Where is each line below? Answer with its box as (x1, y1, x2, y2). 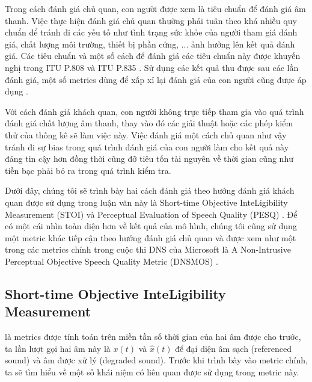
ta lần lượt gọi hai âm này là (5, 342, 111, 354)
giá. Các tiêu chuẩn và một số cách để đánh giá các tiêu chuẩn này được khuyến (5, 49, 301, 62)
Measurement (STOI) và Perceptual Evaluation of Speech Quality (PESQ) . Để (5, 208, 298, 220)
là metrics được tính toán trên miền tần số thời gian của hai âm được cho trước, (5, 330, 301, 343)
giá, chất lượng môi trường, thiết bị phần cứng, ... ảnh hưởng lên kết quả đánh (5, 37, 295, 50)
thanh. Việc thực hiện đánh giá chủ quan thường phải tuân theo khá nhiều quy (5, 14, 297, 26)
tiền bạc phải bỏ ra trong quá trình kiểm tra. (5, 164, 171, 176)
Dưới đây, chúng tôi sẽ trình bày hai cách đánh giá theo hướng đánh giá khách (5, 184, 295, 197)
